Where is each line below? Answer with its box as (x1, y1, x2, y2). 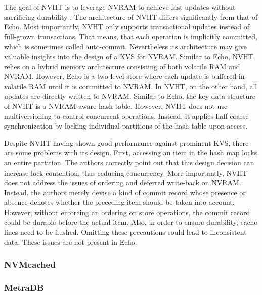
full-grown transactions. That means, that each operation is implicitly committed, (4, 31, 257, 41)
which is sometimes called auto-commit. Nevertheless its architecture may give (4, 41, 247, 52)
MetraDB (4, 281, 44, 294)
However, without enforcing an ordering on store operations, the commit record (4, 206, 250, 217)
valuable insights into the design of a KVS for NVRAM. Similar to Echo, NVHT (4, 51, 254, 61)
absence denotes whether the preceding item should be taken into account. (4, 197, 235, 207)
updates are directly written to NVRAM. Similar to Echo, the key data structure (4, 91, 256, 101)
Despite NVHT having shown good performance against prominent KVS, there (4, 137, 249, 148)
